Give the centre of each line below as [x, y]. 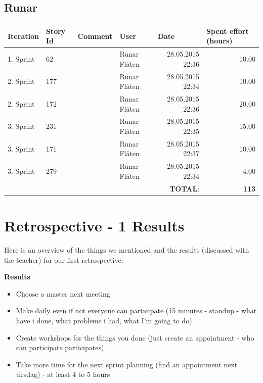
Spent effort [228, 31]
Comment [95, 36]
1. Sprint [21, 58]
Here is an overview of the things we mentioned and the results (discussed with [127, 249]
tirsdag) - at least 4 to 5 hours [63, 374]
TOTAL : [185, 188]
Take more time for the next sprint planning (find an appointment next [127, 364]
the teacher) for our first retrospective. [64, 259]
